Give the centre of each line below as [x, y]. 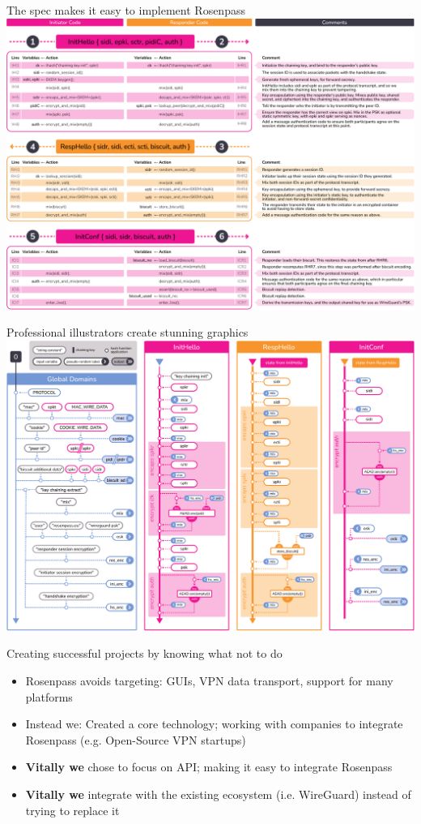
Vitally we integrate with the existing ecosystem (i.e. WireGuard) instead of [218, 794]
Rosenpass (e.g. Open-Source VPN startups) [136, 739]
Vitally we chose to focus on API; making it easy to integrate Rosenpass [209, 767]
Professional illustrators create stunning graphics [128, 332]
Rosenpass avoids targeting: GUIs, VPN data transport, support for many [209, 681]
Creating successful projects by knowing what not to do [145, 653]
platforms [49, 696]
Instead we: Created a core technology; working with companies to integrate [214, 724]
